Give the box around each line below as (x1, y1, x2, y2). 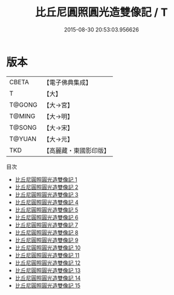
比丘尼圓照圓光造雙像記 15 (14, 282, 80, 289)
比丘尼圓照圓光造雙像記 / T (35, 5, 168, 19)
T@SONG (9, 123, 37, 131)
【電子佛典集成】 (43, 78, 92, 87)
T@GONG (9, 101, 37, 109)
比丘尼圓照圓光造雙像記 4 (14, 198, 79, 206)
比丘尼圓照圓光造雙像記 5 (14, 206, 79, 213)
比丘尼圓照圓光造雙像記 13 (14, 267, 81, 274)
